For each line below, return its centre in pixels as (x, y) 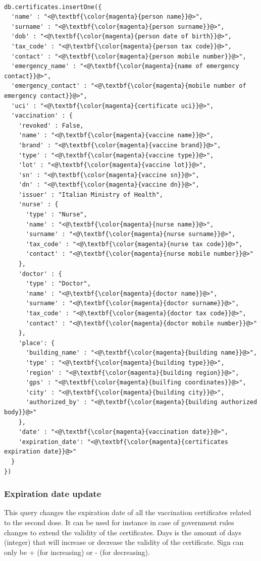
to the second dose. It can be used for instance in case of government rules (119, 522)
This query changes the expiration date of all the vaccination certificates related (128, 512)
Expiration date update (53, 494)
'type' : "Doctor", (58, 284)
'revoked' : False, (51, 125)
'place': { (37, 343)
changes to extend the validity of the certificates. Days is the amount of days (123, 532)
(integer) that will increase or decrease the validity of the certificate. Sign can (124, 542)
